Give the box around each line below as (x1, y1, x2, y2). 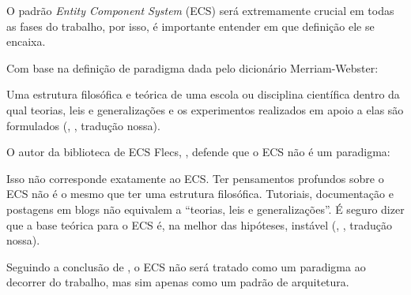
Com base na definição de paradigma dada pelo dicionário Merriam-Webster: (6, 59, 379, 76)
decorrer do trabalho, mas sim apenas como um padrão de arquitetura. (6, 274, 349, 290)
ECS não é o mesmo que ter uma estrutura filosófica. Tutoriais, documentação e (6, 185, 394, 202)
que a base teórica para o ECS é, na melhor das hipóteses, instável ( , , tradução (6, 216, 393, 233)
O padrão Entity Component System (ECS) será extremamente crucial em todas (6, 2, 394, 18)
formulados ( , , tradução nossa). (6, 117, 160, 133)
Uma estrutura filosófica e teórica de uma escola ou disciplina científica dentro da (6, 86, 400, 103)
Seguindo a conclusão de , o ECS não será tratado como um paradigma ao (6, 258, 366, 274)
